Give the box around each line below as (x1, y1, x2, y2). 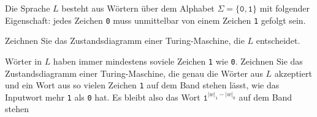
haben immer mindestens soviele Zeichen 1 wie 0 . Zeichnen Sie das (53, 54, 303, 67)
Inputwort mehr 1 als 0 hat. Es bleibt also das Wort (5, 90, 201, 103)
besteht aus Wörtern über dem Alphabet (61, 2, 215, 14)
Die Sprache (5, 2, 50, 14)
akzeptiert (274, 66, 312, 79)
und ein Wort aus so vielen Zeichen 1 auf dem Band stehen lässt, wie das (5, 79, 280, 91)
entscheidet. (256, 34, 300, 47)
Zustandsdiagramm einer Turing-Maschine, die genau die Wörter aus (5, 66, 263, 79)
